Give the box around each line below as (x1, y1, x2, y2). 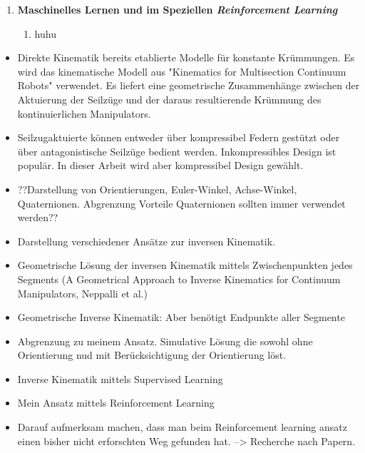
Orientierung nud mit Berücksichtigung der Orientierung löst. (17, 347, 287, 362)
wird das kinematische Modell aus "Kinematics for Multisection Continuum (17, 63, 346, 78)
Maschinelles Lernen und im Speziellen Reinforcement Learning (17, 2, 338, 16)
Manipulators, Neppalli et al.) (17, 285, 148, 300)
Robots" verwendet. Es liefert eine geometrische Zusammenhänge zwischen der (17, 78, 360, 93)
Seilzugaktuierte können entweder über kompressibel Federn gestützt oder (17, 130, 340, 145)
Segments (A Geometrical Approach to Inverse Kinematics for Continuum (17, 271, 341, 286)
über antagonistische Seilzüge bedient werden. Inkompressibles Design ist (17, 143, 336, 158)
